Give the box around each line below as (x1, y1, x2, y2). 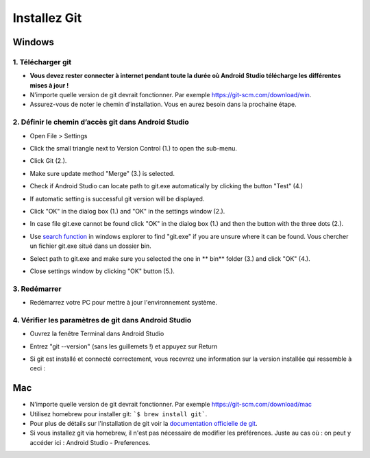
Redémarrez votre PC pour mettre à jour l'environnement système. (29, 298, 217, 307)
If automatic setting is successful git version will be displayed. (29, 194, 205, 203)
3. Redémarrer (12, 284, 62, 294)
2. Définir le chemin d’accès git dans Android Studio (12, 117, 189, 127)
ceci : (29, 364, 46, 372)
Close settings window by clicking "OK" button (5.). (29, 267, 175, 275)
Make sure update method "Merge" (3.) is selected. (29, 169, 175, 177)
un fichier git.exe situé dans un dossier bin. (29, 242, 151, 250)
